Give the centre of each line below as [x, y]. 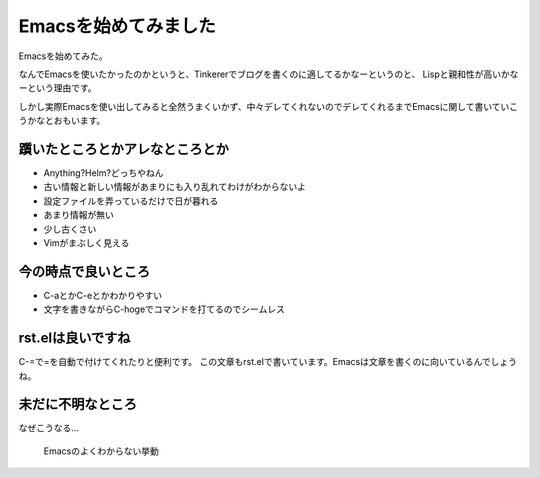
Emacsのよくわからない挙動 [101, 451]
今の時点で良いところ [84, 271]
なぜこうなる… [49, 428]
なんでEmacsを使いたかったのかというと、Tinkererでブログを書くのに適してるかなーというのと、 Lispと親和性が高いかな [268, 74]
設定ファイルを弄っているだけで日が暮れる [131, 201]
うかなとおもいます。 [62, 121]
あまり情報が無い [78, 215]
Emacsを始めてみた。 [63, 56]
